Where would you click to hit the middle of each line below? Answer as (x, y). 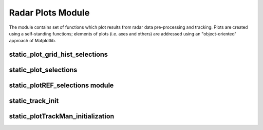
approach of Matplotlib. (32, 41)
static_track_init (34, 101)
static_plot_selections (43, 70)
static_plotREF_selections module (61, 86)
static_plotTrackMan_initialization (62, 116)
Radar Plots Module (49, 13)
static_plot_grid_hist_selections (58, 55)
